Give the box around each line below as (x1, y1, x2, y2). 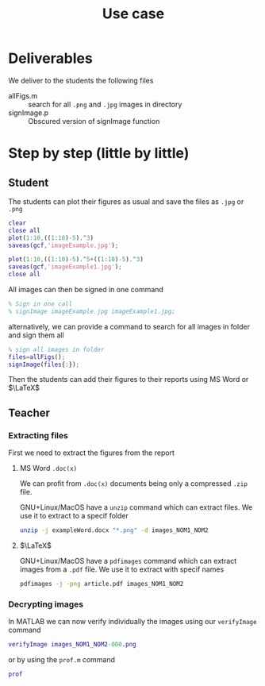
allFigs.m (8, 91, 38, 100)
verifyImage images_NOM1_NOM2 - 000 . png (8, 641, 136, 649)
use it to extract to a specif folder (19, 511, 129, 521)
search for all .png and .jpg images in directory (28, 99, 182, 109)
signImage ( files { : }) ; (8, 360, 80, 368)
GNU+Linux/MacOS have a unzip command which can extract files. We (19, 503, 253, 512)
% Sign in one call (8, 300, 73, 308)
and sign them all (8, 330, 65, 340)
